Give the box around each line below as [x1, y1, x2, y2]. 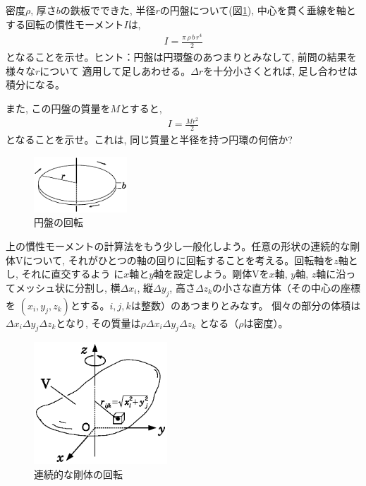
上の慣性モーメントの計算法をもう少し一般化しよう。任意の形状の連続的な [6, 239, 350, 254]
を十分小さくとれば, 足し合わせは [203, 63, 358, 78]
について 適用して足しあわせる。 [39, 63, 191, 78]
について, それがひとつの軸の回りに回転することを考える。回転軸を [23, 252, 334, 267]
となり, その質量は [56, 315, 141, 330]
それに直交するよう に [21, 266, 124, 281]
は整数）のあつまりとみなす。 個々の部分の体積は [130, 297, 361, 312]
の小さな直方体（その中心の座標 [212, 280, 360, 295]
